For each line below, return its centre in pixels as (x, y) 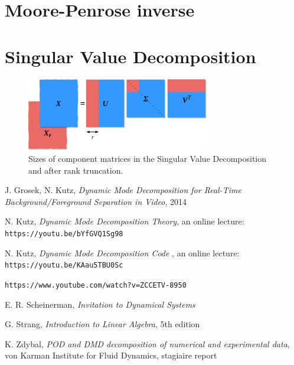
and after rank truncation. (76, 170)
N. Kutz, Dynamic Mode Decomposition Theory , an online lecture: (125, 221)
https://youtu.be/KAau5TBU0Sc (64, 265)
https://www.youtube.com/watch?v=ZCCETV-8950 (96, 285)
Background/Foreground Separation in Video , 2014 (96, 201)
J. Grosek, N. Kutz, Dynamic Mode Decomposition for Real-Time (123, 190)
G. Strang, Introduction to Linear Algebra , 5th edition (102, 324)
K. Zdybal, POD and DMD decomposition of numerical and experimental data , (147, 343)
